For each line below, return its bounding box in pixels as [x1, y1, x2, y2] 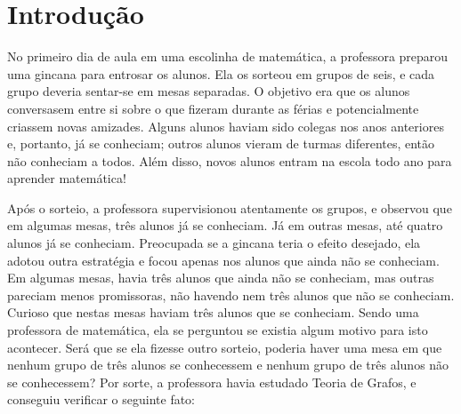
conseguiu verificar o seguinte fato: [7, 390, 196, 409]
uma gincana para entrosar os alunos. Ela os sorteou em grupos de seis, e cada [7, 64, 435, 83]
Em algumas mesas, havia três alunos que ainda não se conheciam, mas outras [7, 268, 434, 287]
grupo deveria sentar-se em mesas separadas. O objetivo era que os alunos [7, 82, 410, 100]
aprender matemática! [7, 169, 126, 187]
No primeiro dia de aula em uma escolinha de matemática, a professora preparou [7, 47, 449, 66]
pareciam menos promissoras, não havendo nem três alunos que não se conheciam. [7, 285, 455, 304]
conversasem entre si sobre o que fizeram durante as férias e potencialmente [7, 99, 419, 117]
